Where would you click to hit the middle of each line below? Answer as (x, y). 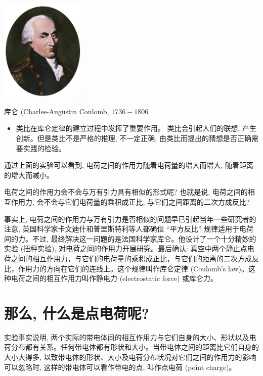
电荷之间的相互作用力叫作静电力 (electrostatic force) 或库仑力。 (114, 278)
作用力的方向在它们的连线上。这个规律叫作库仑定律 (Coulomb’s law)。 (133, 268)
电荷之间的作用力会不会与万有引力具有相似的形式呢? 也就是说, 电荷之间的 (126, 192)
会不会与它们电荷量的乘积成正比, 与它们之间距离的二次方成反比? (143, 201)
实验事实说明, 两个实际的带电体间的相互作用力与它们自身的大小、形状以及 (127, 337)
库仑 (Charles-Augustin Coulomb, (57, 111)
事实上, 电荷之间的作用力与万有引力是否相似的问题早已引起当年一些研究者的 (130, 219)
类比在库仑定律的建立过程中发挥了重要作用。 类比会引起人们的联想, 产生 (136, 128)
